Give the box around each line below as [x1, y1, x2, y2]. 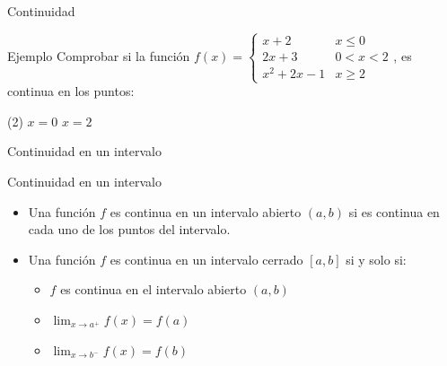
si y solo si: [346, 249, 407, 268]
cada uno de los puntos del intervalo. [28, 220, 231, 239]
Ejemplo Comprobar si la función [7, 46, 190, 65]
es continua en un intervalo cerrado [110, 249, 303, 268]
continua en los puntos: [7, 82, 135, 100]
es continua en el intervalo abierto [60, 280, 247, 299]
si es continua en [348, 202, 440, 221]
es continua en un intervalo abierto [110, 202, 302, 221]
